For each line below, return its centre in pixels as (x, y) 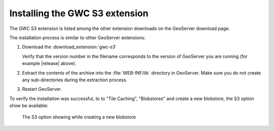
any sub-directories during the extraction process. (75, 80)
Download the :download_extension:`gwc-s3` (69, 47)
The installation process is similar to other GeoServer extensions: (77, 38)
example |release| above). (49, 63)
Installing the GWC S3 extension (79, 13)
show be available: (29, 106)
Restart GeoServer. (42, 89)
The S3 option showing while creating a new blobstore (79, 117)
